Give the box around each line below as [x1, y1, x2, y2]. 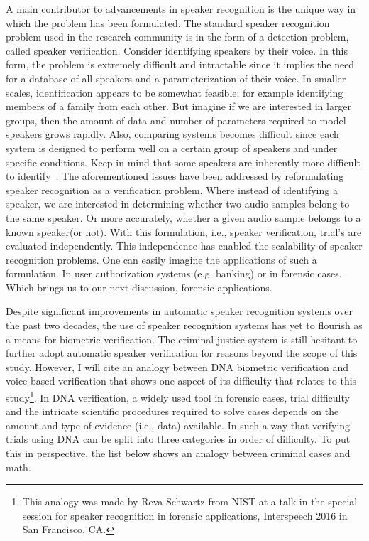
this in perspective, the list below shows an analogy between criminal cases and [6, 446, 351, 461]
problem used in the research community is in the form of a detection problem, [6, 29, 349, 44]
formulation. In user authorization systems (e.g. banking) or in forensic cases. [6, 266, 342, 281]
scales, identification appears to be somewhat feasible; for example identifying [6, 85, 343, 100]
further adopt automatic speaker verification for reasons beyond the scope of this [6, 346, 358, 360]
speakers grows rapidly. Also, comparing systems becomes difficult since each [6, 127, 339, 141]
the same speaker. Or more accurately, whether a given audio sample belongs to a [6, 210, 361, 225]
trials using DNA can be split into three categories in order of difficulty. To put [6, 432, 351, 446]
